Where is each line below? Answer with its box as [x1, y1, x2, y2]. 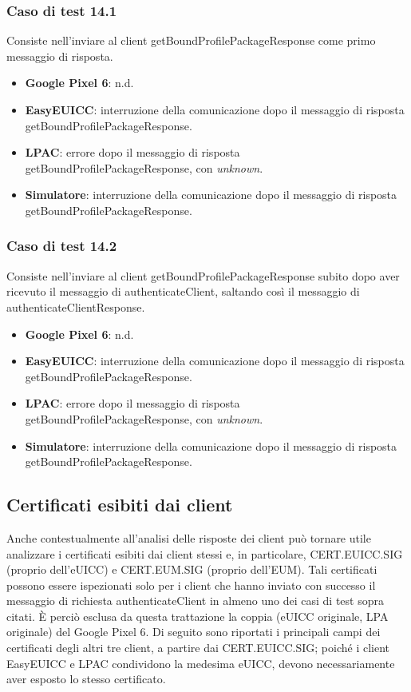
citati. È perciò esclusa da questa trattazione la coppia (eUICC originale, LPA [6, 607, 389, 624]
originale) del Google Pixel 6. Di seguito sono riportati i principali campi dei [6, 623, 381, 640]
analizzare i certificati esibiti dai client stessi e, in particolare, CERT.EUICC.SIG [6, 545, 403, 562]
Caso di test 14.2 [6, 236, 117, 256]
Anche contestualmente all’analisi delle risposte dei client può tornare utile [6, 529, 371, 546]
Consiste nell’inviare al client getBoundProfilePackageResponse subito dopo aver [6, 267, 400, 284]
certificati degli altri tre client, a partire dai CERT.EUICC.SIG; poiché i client [6, 639, 390, 656]
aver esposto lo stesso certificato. [6, 670, 166, 687]
